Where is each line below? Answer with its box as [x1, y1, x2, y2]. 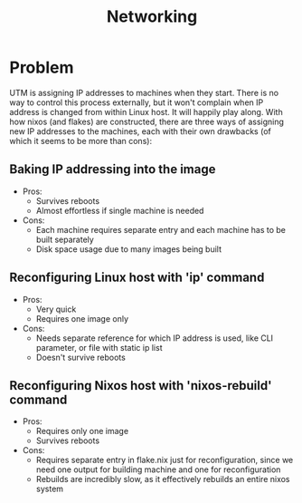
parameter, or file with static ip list [35, 342, 163, 353]
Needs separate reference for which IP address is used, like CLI [35, 333, 274, 343]
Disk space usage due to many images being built [35, 243, 222, 255]
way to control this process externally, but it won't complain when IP [9, 97, 264, 108]
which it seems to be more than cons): [9, 135, 152, 146]
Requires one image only [35, 313, 129, 324]
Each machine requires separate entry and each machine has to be [35, 224, 287, 235]
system [35, 483, 64, 495]
